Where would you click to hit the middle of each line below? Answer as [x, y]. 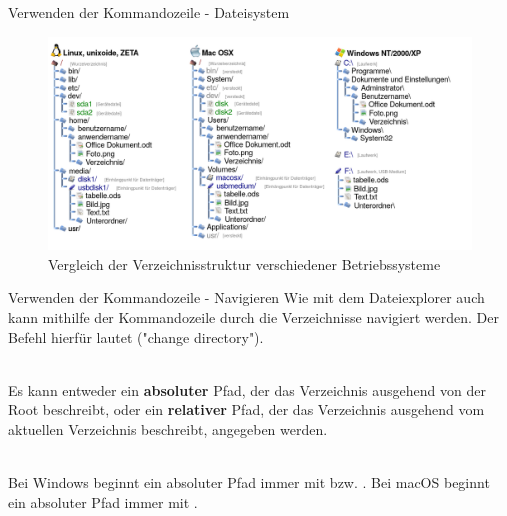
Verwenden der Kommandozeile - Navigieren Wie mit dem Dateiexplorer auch [246, 297]
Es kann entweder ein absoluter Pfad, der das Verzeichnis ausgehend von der [247, 389]
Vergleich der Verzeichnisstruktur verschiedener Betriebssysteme [244, 263]
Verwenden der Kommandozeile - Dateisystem [149, 12]
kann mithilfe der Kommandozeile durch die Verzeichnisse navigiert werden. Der [253, 317]
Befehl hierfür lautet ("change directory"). [136, 336]
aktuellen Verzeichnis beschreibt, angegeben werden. [168, 429]
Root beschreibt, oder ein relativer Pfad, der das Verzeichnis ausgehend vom [246, 409]
